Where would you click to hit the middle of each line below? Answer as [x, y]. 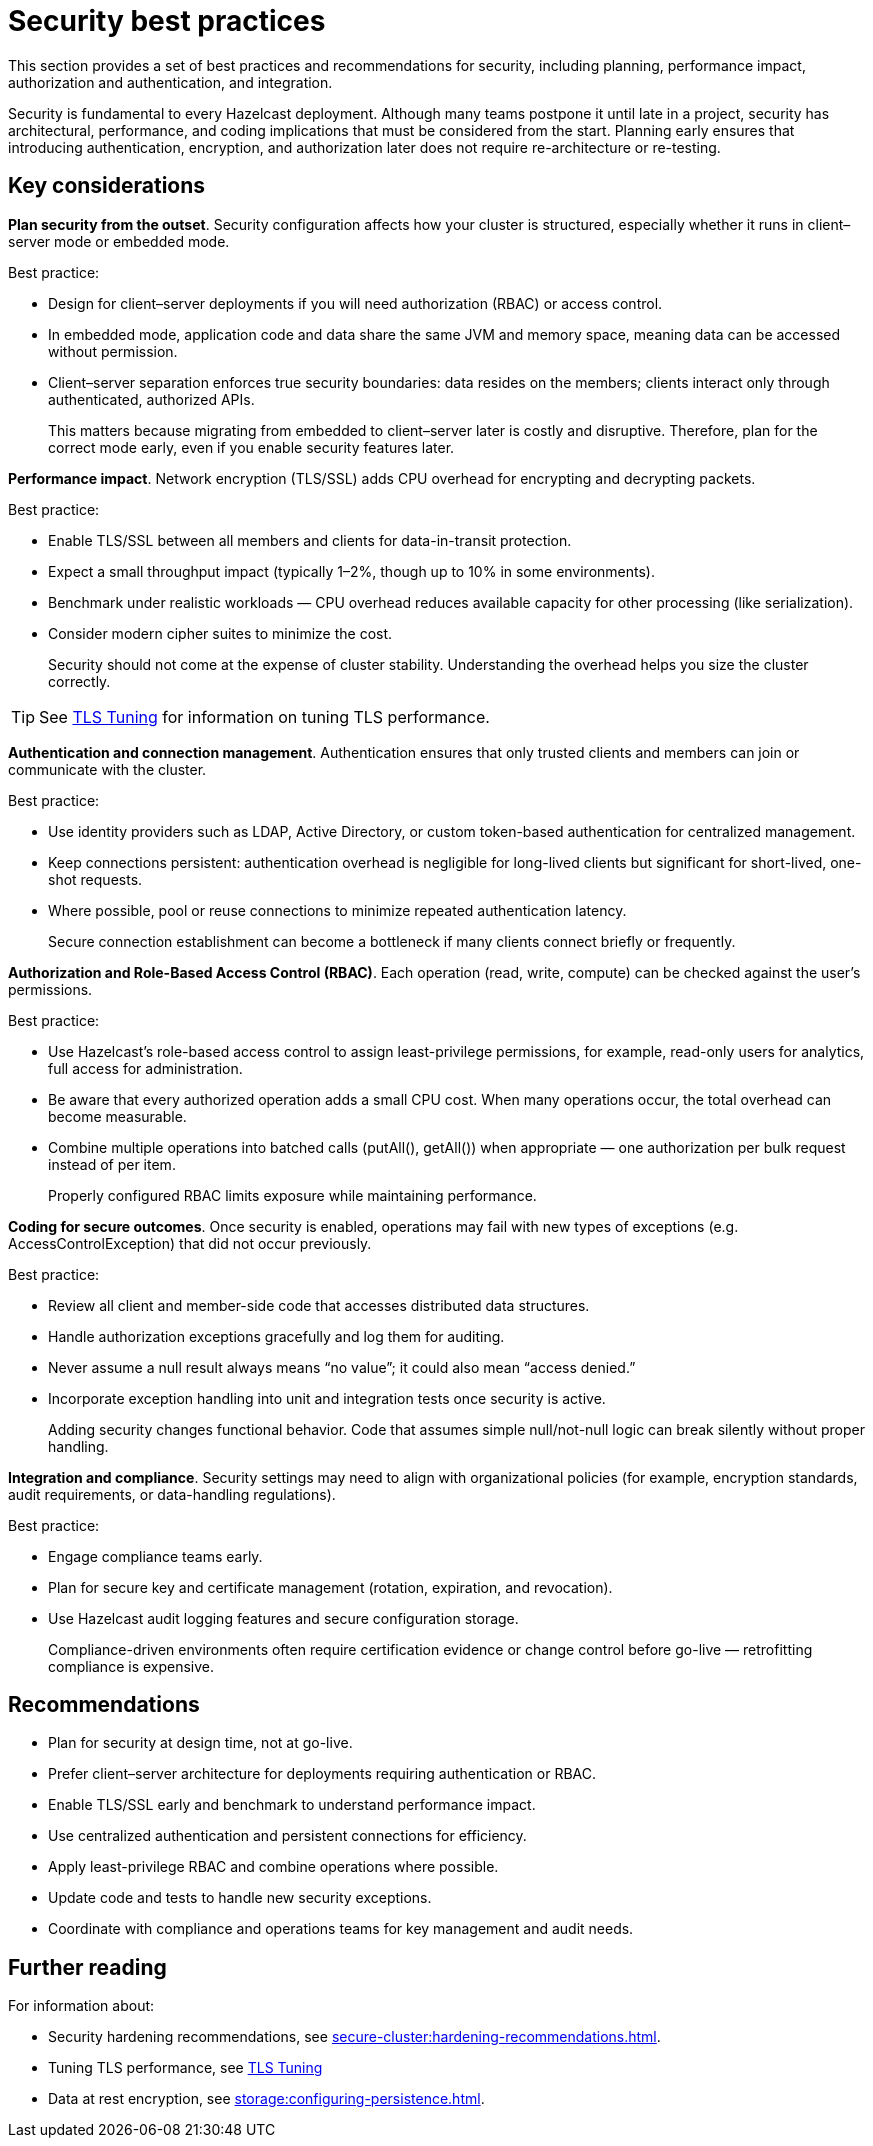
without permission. [113, 351]
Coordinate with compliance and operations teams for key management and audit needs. [341, 1929]
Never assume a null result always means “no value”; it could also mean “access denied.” [342, 1367]
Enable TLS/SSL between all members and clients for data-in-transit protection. [310, 540]
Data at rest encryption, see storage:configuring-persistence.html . [266, 2099]
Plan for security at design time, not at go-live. [200, 1743]
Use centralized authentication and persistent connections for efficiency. [287, 1836]
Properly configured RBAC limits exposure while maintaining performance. [292, 1195]
